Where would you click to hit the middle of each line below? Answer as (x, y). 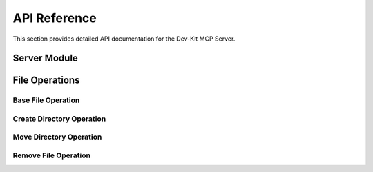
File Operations (46, 80)
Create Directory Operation (59, 119)
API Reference (55, 18)
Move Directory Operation (57, 137)
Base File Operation (46, 100)
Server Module (46, 58)
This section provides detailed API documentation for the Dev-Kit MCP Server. (124, 39)
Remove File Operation (52, 155)
